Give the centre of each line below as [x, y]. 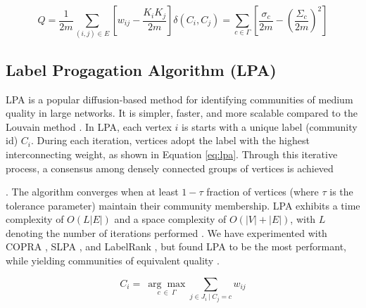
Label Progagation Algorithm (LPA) [141, 69]
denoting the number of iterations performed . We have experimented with [166, 232]
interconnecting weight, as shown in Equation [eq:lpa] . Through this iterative [172, 154]
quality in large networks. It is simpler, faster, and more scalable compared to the [182, 113]
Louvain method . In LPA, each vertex [89, 126]
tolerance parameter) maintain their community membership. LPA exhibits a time [183, 205]
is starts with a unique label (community [270, 126]
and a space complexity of [170, 219]
